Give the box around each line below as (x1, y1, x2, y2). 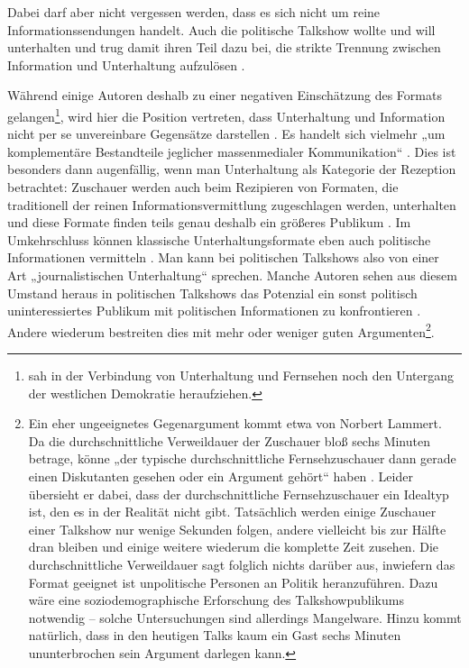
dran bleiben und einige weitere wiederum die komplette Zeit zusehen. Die (28, 537, 438, 556)
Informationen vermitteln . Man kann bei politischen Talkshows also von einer (7, 248, 439, 267)
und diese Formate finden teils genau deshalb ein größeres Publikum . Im (7, 213, 411, 232)
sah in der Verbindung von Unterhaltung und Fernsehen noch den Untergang (28, 366, 454, 384)
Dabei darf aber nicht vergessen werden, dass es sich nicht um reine (7, 3, 381, 21)
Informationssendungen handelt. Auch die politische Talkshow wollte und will (7, 20, 436, 39)
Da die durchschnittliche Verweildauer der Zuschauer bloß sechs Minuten (28, 431, 430, 450)
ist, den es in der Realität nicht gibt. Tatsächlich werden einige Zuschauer (28, 502, 437, 521)
